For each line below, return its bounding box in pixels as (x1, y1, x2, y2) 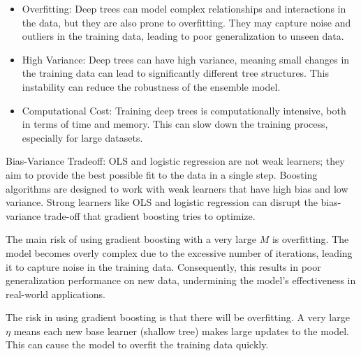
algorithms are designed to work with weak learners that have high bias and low (6, 181, 348, 195)
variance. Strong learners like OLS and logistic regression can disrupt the (6, 195, 318, 209)
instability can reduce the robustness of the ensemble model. (22, 79, 281, 94)
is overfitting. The (272, 232, 349, 246)
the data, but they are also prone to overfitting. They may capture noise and (22, 15, 351, 29)
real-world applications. (6, 286, 105, 301)
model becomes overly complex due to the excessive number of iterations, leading (6, 245, 353, 260)
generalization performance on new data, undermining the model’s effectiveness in (6, 273, 356, 288)
